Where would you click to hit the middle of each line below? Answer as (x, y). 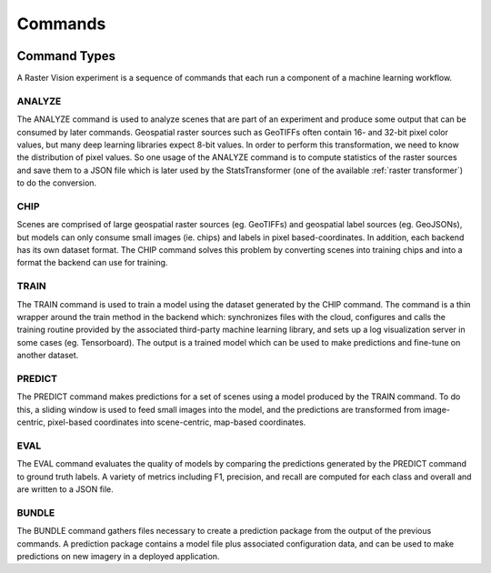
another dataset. (48, 356)
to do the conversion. (57, 183)
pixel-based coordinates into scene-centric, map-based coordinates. (176, 422)
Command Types (66, 56)
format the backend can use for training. (92, 263)
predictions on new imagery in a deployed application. (118, 556)
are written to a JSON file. (65, 489)
